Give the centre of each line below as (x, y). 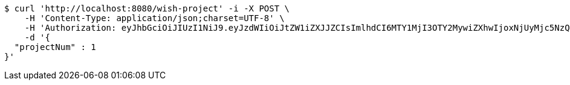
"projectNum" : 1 (55, 47)
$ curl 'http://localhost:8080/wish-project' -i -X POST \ (147, 8)
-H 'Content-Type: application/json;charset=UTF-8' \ (154, 18)
